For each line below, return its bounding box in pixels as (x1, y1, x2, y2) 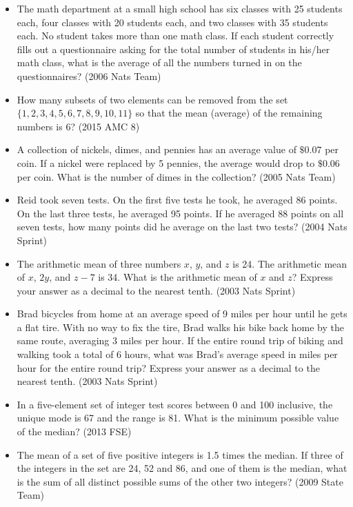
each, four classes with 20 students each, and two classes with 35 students (17, 14, 328, 29)
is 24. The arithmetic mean (232, 256, 347, 270)
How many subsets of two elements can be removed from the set (17, 92, 288, 106)
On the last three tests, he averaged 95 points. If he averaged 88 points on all (17, 206, 344, 220)
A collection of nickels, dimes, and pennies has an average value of (17, 142, 296, 157)
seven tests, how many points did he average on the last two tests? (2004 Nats (17, 219, 347, 234)
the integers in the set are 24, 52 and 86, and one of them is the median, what (17, 461, 347, 475)
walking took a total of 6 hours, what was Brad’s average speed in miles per (17, 347, 338, 361)
